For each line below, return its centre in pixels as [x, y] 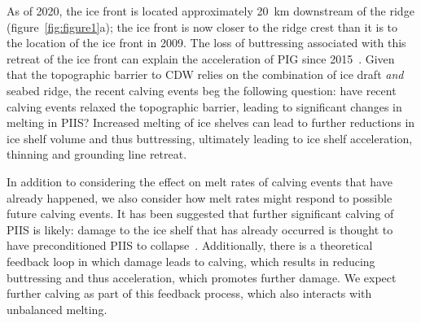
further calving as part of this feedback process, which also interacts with [189, 293]
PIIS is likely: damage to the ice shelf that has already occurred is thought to [200, 229]
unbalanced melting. [57, 309]
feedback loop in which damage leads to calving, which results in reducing [191, 261]
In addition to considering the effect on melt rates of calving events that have [200, 181]
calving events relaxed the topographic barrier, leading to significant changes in [204, 106]
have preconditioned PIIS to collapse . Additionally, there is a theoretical [190, 245]
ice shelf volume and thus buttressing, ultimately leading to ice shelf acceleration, [210, 138]
